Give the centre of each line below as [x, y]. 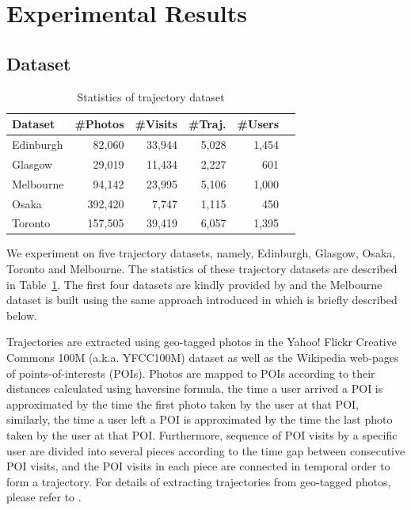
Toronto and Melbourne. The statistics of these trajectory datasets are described [202, 269]
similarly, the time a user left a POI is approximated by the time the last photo [200, 419]
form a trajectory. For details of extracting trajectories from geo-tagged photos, [199, 481]
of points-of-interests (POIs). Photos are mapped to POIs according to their [191, 373]
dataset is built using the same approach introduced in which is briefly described [202, 300]
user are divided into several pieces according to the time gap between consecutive [206, 450]
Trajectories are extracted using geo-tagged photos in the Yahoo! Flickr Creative [202, 342]
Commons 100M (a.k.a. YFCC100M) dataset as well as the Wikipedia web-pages [203, 358]
